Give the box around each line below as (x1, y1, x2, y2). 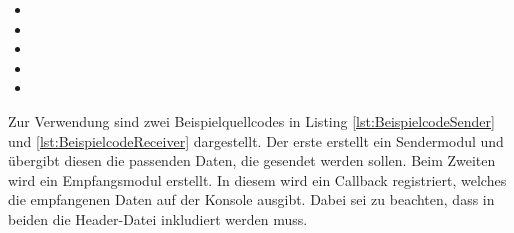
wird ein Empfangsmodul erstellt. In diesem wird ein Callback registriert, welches (8, 169, 507, 190)
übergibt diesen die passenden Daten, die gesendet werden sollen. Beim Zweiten (8, 150, 496, 171)
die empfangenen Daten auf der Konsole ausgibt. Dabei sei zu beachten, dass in (8, 189, 495, 210)
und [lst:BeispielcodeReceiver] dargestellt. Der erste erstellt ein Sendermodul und (8, 130, 504, 151)
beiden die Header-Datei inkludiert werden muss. (8, 208, 308, 229)
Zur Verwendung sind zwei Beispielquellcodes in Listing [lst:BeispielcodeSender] (8, 110, 495, 131)
